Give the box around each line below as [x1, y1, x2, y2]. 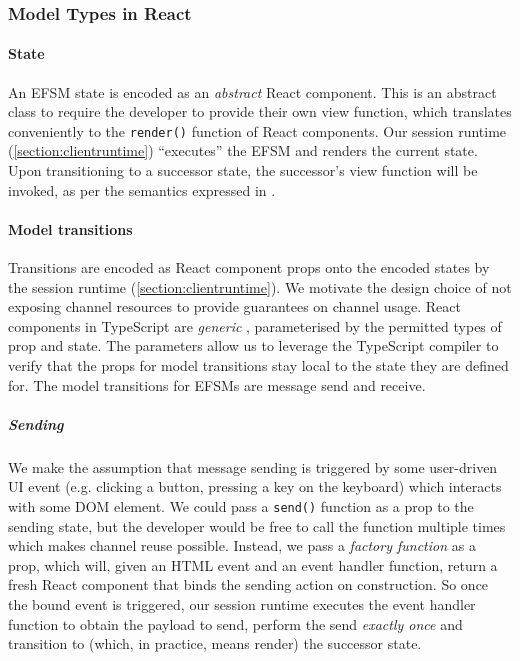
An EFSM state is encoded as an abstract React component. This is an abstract [8, 81, 497, 102]
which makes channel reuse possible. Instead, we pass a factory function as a [8, 535, 476, 556]
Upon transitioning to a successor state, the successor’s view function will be [8, 160, 478, 181]
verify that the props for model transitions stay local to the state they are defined [8, 355, 509, 376]
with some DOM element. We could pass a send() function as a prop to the [8, 495, 474, 516]
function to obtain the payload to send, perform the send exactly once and [8, 613, 463, 634]
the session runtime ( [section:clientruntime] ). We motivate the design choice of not [8, 276, 512, 297]
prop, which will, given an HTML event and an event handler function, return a [8, 554, 498, 575]
